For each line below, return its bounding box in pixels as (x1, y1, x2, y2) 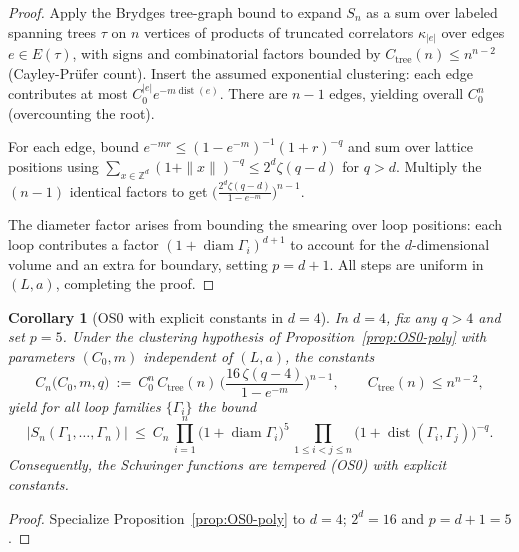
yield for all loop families (8, 395, 161, 416)
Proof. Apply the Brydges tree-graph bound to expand (8, 2, 342, 22)
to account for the (290, 234, 401, 255)
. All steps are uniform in (329, 253, 484, 274)
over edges (441, 21, 505, 42)
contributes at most (8, 83, 128, 104)
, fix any (385, 306, 437, 327)
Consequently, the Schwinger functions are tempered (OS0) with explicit (8, 454, 447, 475)
